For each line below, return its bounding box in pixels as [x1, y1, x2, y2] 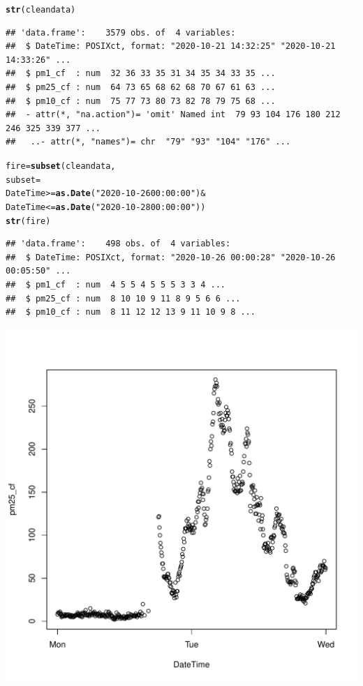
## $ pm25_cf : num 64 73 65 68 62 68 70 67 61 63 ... [6, 82, 276, 93]
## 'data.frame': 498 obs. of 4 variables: [6, 239, 231, 249]
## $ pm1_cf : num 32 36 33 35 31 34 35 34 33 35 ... [6, 68, 276, 79]
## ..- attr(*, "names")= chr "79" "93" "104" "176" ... [6, 137, 291, 147]
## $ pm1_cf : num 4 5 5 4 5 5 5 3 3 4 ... [6, 280, 225, 290]
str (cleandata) [6, 5, 76, 15]
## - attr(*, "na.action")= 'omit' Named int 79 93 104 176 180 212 [6, 110, 341, 120]
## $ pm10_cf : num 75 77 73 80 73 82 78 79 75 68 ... [6, 96, 276, 106]
